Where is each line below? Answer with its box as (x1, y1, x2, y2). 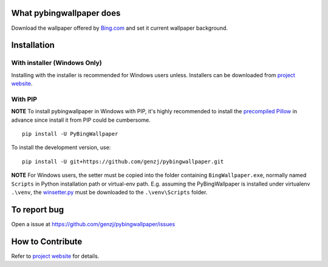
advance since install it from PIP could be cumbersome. (11, 116, 151, 123)
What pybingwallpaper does (11, 8, 121, 18)
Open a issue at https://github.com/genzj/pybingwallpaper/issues (11, 220, 176, 227)
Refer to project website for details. (11, 252, 100, 260)
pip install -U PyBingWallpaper (22, 130, 118, 137)
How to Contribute (11, 236, 83, 246)
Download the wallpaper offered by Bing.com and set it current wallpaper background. (11, 24, 228, 32)
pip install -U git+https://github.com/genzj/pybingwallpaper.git (22, 158, 224, 165)
